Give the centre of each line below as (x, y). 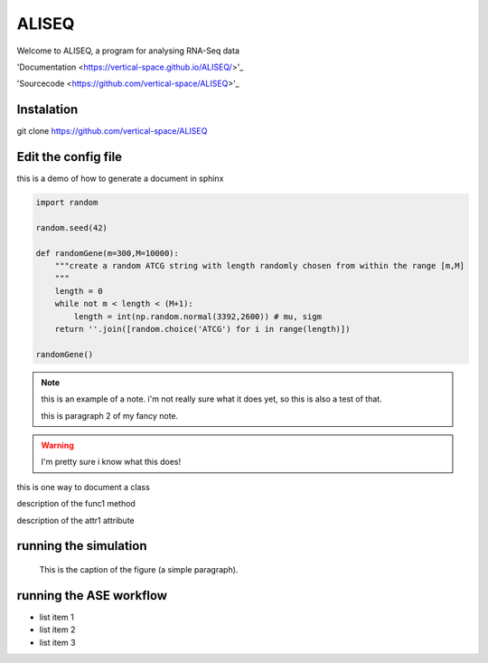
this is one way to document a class (84, 487)
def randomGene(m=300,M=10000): (108, 253)
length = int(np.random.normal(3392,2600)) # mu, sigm (198, 316)
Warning (57, 445)
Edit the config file (69, 157)
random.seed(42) (72, 227)
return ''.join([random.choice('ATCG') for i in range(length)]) (202, 329)
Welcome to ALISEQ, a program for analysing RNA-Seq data (128, 51)
